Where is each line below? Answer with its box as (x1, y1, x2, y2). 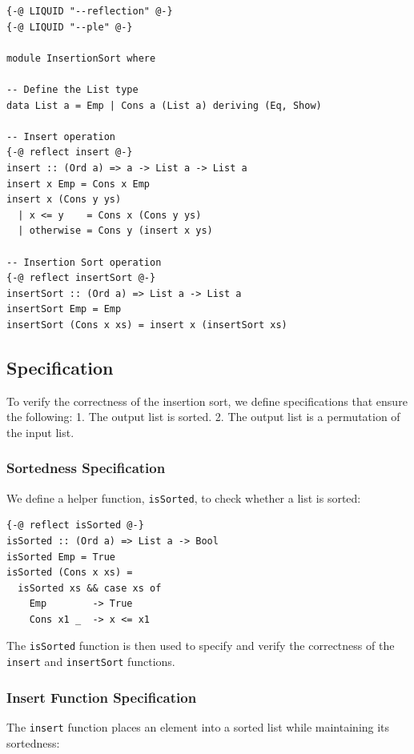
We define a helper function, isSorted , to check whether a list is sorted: (6, 489, 361, 506)
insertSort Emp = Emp (6, 303, 122, 315)
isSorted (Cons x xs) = (6, 567, 133, 579)
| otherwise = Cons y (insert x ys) (18, 225, 213, 237)
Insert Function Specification (6, 687, 197, 707)
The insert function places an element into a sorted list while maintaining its (6, 719, 390, 736)
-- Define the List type (6, 83, 139, 95)
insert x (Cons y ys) (6, 194, 122, 206)
